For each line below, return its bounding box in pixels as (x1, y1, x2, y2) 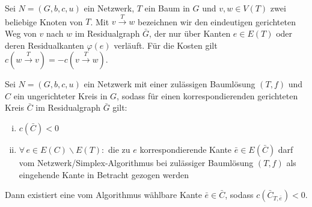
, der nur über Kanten (149, 26, 231, 39)
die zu (108, 143, 130, 155)
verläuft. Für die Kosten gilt (114, 39, 218, 51)
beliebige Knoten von (5, 15, 83, 28)
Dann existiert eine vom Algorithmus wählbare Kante (5, 188, 202, 201)
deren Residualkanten (5, 39, 84, 51)
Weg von (5, 26, 37, 39)
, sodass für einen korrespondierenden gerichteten (117, 89, 298, 102)
